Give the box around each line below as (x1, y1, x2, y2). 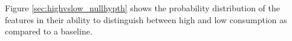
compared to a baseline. (5, 25, 92, 37)
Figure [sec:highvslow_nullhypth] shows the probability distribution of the (5, 2, 281, 14)
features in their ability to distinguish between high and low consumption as (5, 13, 287, 26)
